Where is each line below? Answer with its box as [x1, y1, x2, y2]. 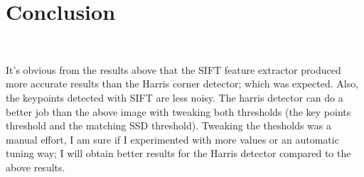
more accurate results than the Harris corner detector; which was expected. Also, [6, 76, 359, 91]
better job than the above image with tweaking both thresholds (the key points [6, 104, 351, 119]
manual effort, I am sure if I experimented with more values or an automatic [6, 132, 339, 146]
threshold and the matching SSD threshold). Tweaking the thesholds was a [6, 118, 332, 133]
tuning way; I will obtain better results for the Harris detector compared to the [6, 146, 351, 161]
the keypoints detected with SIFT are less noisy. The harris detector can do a [6, 90, 343, 104]
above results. [6, 159, 65, 174]
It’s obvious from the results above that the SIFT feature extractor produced [6, 62, 341, 77]
